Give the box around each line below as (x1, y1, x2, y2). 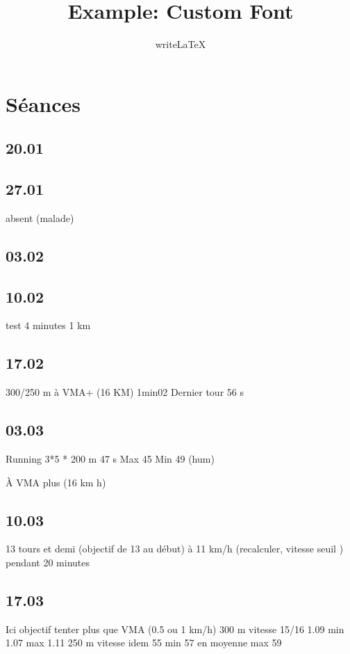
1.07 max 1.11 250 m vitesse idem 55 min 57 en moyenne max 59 (6, 635, 282, 650)
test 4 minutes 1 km (6, 318, 91, 333)
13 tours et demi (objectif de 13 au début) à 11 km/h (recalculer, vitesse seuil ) (6, 541, 344, 556)
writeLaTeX (155, 37, 206, 51)
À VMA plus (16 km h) (6, 474, 106, 489)
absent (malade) (6, 210, 74, 225)
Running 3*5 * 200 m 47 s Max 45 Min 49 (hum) (6, 452, 215, 466)
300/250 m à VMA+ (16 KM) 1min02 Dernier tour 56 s (6, 385, 244, 399)
